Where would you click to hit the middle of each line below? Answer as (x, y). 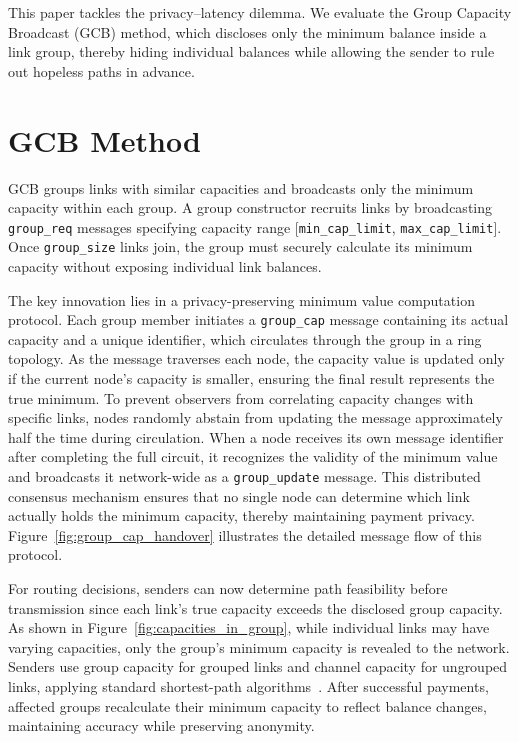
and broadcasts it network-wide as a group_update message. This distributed (244, 476)
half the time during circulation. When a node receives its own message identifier (256, 436)
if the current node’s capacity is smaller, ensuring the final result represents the (251, 378)
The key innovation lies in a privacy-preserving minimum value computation (241, 299)
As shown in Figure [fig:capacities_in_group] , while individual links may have (249, 627)
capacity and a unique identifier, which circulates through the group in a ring (245, 338)
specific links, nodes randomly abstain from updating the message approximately (255, 417)
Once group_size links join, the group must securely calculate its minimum (240, 246)
